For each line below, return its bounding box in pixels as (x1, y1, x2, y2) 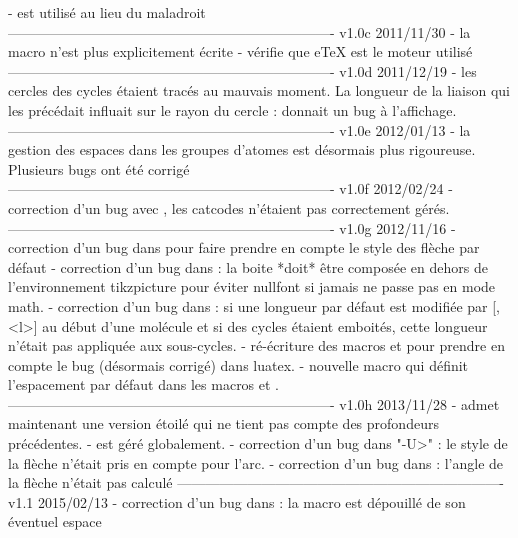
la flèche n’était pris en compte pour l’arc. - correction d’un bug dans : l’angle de (8, 452, 504, 473)
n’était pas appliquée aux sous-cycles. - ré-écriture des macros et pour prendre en (8, 335, 505, 356)
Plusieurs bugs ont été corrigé (8, 158, 190, 179)
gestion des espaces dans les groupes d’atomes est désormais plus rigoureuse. (8, 139, 476, 160)
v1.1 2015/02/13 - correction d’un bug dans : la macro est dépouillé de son (8, 491, 466, 512)
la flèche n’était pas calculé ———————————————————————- (8, 472, 504, 493)
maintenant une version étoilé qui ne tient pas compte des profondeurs (8, 413, 439, 434)
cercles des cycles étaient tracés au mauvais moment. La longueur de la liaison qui (8, 80, 510, 101)
